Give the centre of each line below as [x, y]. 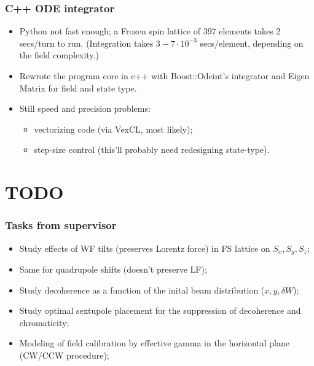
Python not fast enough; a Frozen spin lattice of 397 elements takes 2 [150, 31]
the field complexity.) [59, 55]
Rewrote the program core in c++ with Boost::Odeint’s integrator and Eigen [164, 76]
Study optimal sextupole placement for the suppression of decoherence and [160, 310]
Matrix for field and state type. [78, 88]
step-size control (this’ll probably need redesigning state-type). [152, 150]
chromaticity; [44, 322]
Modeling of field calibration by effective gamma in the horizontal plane [154, 343]
